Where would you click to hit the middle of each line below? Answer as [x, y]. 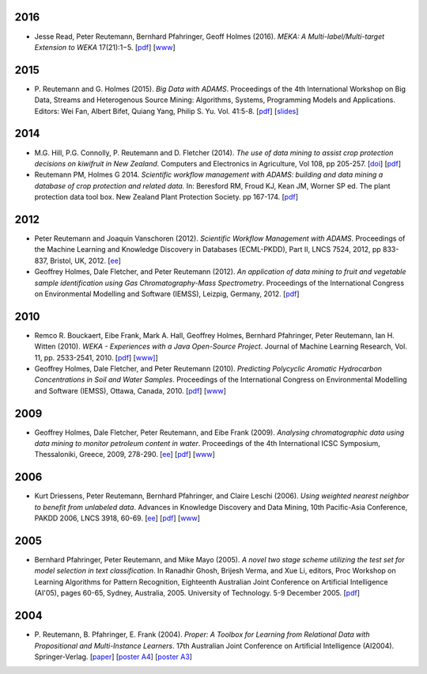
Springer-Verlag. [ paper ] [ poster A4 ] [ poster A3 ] [113, 657]
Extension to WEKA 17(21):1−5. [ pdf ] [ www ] [105, 47]
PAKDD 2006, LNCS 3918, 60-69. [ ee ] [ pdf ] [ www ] [117, 518]
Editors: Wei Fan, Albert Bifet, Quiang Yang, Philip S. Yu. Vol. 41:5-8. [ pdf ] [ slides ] [166, 111]
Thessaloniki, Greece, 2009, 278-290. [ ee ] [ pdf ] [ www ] [125, 455]
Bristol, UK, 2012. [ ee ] [86, 261]
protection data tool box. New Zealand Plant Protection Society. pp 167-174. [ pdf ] [166, 197]
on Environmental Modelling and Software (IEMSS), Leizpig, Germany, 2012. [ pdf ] [167, 294]
